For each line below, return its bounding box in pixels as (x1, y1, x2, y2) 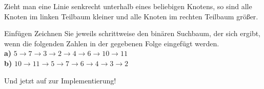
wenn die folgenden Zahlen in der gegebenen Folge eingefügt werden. (4, 38, 219, 48)
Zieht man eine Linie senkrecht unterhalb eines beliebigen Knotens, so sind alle (4, 1, 252, 11)
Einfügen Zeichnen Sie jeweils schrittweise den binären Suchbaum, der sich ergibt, (4, 28, 260, 39)
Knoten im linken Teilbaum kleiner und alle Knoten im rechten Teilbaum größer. (4, 11, 258, 21)
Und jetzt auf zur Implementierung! (4, 75, 116, 85)
